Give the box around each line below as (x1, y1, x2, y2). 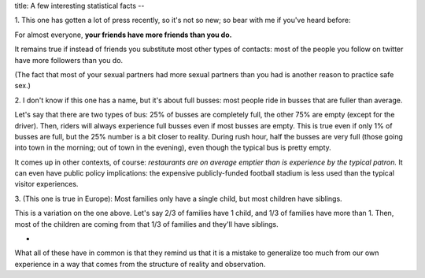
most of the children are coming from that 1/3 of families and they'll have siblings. (14, 219, 279, 228)
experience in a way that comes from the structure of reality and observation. (14, 259, 266, 269)
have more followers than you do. (14, 55, 124, 65)
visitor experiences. (14, 180, 79, 189)
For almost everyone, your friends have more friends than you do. (14, 30, 232, 39)
